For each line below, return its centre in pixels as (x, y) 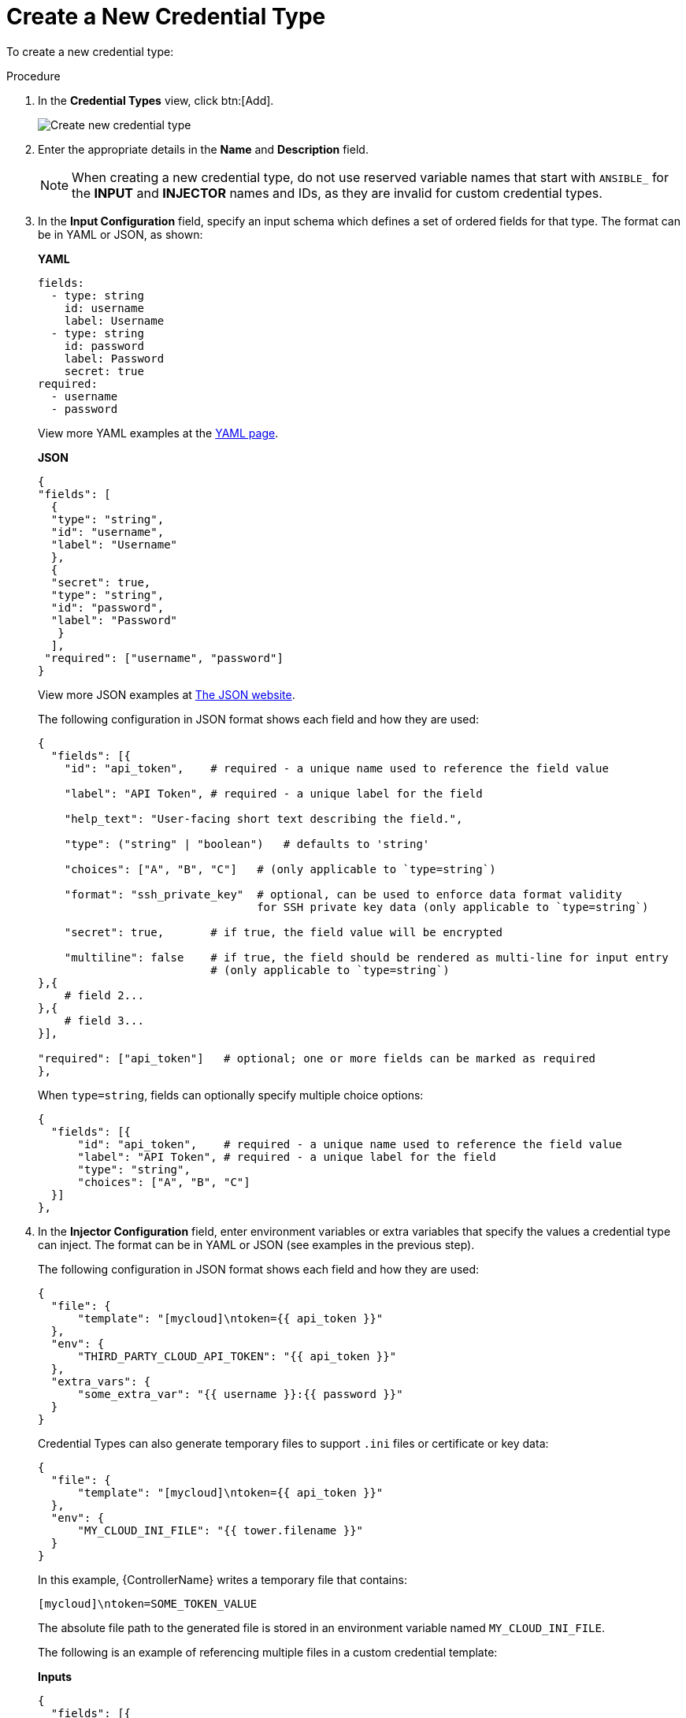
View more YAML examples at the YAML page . (158, 433)
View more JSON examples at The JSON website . (167, 694)
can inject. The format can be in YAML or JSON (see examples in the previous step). (256, 1244)
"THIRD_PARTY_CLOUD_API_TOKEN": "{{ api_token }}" (237, 1356)
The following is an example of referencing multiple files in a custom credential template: (268, 1652)
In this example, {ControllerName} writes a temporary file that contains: (222, 1579)
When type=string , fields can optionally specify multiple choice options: (231, 1095)
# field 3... (104, 1020)
